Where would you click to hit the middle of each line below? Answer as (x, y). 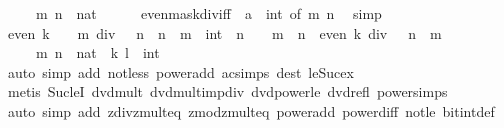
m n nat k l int (97, 52)
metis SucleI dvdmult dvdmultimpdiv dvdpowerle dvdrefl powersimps (227, 91)
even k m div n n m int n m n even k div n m (224, 32)
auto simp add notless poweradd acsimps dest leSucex (180, 71)
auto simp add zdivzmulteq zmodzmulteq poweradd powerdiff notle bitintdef (251, 110)
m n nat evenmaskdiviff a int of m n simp (208, 13)
